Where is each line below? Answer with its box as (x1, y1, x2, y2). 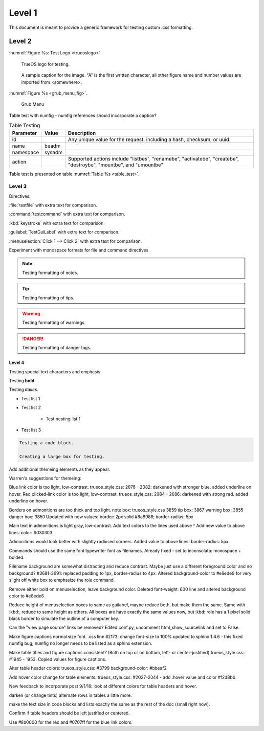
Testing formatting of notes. (22, 270, 78, 275)
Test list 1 (21, 395, 40, 401)
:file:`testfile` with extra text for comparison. (9, 202, 97, 208)
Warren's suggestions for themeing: (9, 475, 82, 481)
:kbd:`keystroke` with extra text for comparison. (9, 220, 105, 226)
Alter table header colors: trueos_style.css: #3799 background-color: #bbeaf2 (9, 665, 167, 671)
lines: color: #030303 (9, 529, 53, 535)
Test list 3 (21, 427, 41, 433)
